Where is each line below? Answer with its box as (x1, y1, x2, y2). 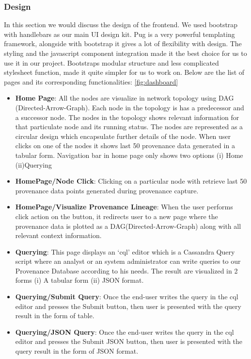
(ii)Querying (15, 159, 52, 170)
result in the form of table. (15, 310, 94, 321)
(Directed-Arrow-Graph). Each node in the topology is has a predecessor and (15, 102, 244, 112)
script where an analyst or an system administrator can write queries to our (15, 256, 241, 266)
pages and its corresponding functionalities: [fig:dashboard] (4, 76, 178, 86)
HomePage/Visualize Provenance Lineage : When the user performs (15, 202, 233, 212)
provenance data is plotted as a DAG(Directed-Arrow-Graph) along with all (15, 221, 241, 231)
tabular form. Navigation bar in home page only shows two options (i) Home (15, 150, 243, 160)
